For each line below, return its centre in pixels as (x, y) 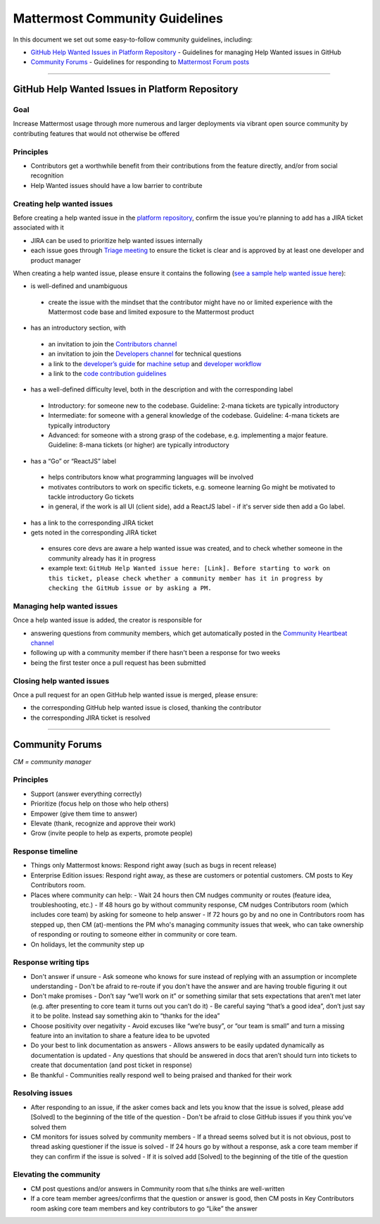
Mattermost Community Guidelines (118, 18)
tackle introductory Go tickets (91, 497)
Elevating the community (57, 1175)
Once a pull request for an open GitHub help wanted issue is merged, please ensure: (135, 694)
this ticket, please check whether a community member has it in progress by (185, 578)
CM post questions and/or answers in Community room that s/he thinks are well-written (158, 1188)
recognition (47, 175)
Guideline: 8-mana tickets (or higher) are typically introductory (139, 445)
